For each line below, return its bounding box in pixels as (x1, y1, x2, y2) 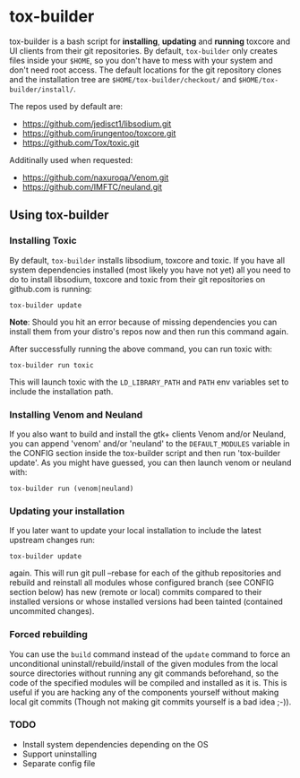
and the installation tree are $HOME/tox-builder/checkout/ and (9, 73, 237, 84)
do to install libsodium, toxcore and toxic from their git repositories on (9, 273, 266, 284)
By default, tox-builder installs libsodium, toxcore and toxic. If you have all (9, 255, 285, 265)
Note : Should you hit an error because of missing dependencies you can (9, 316, 278, 327)
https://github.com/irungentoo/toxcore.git (21, 127, 176, 138)
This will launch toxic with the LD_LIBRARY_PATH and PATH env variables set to (9, 376, 289, 387)
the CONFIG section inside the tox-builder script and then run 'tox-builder (9, 447, 280, 458)
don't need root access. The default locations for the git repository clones (9, 65, 282, 75)
